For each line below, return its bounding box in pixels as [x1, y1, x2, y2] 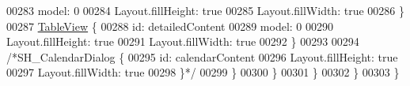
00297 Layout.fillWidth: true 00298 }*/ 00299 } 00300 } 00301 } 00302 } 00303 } [6, 64, 400, 80]
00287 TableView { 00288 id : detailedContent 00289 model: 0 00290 [6, 17, 334, 34]
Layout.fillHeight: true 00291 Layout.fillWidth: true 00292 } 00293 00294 [6, 33, 359, 50]
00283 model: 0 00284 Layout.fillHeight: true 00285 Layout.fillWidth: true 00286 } [6, 2, 404, 18]
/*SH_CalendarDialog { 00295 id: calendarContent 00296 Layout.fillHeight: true [6, 48, 398, 65]
